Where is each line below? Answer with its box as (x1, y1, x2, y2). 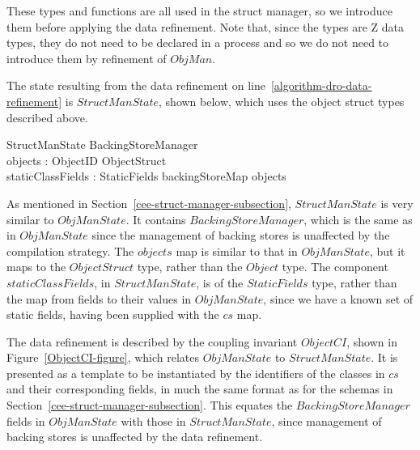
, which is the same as (303, 210, 413, 227)
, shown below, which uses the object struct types (159, 92, 405, 109)
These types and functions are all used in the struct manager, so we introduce (6, 2, 392, 19)
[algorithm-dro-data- (270, 77, 372, 94)
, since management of (271, 412, 382, 429)
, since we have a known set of (263, 290, 414, 307)
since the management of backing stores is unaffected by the (91, 227, 390, 244)
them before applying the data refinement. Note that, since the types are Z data (6, 18, 405, 35)
